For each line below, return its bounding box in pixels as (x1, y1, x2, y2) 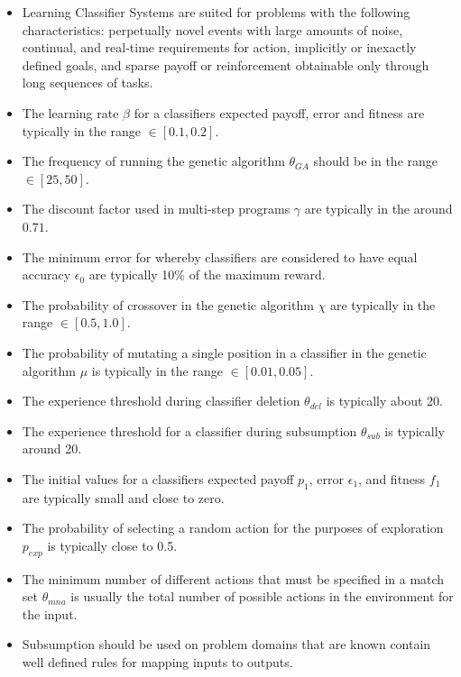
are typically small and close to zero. (22, 488, 225, 507)
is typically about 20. (326, 391, 443, 410)
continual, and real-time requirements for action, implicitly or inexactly (22, 38, 417, 57)
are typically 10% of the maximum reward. (88, 265, 326, 284)
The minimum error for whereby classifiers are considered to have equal (22, 247, 418, 266)
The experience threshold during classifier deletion (22, 391, 300, 410)
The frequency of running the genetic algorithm (22, 151, 285, 170)
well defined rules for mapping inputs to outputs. (22, 653, 293, 672)
